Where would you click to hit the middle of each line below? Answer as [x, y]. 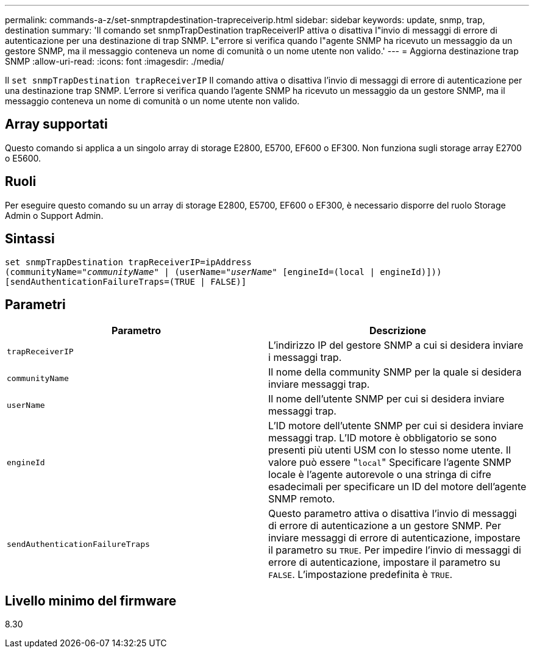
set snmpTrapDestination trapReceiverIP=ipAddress [128, 262]
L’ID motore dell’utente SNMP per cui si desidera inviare [396, 426]
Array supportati [56, 124]
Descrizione [398, 331]
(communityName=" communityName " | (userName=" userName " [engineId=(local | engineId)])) [223, 272]
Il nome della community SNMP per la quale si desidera [395, 372]
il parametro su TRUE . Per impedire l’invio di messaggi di [395, 550]
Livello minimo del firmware [91, 601]
